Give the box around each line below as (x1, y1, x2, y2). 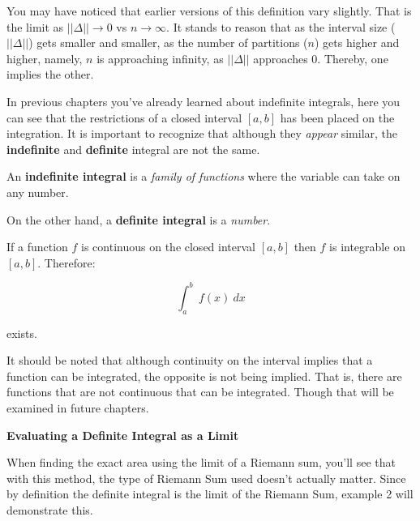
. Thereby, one (317, 49, 388, 66)
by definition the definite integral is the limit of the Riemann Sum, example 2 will (6, 485, 414, 502)
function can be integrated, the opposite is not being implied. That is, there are (6, 367, 402, 384)
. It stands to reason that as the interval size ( (166, 18, 396, 35)
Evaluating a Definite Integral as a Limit (6, 426, 239, 443)
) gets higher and (314, 34, 400, 51)
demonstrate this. (6, 501, 93, 518)
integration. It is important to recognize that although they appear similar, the (6, 125, 398, 142)
